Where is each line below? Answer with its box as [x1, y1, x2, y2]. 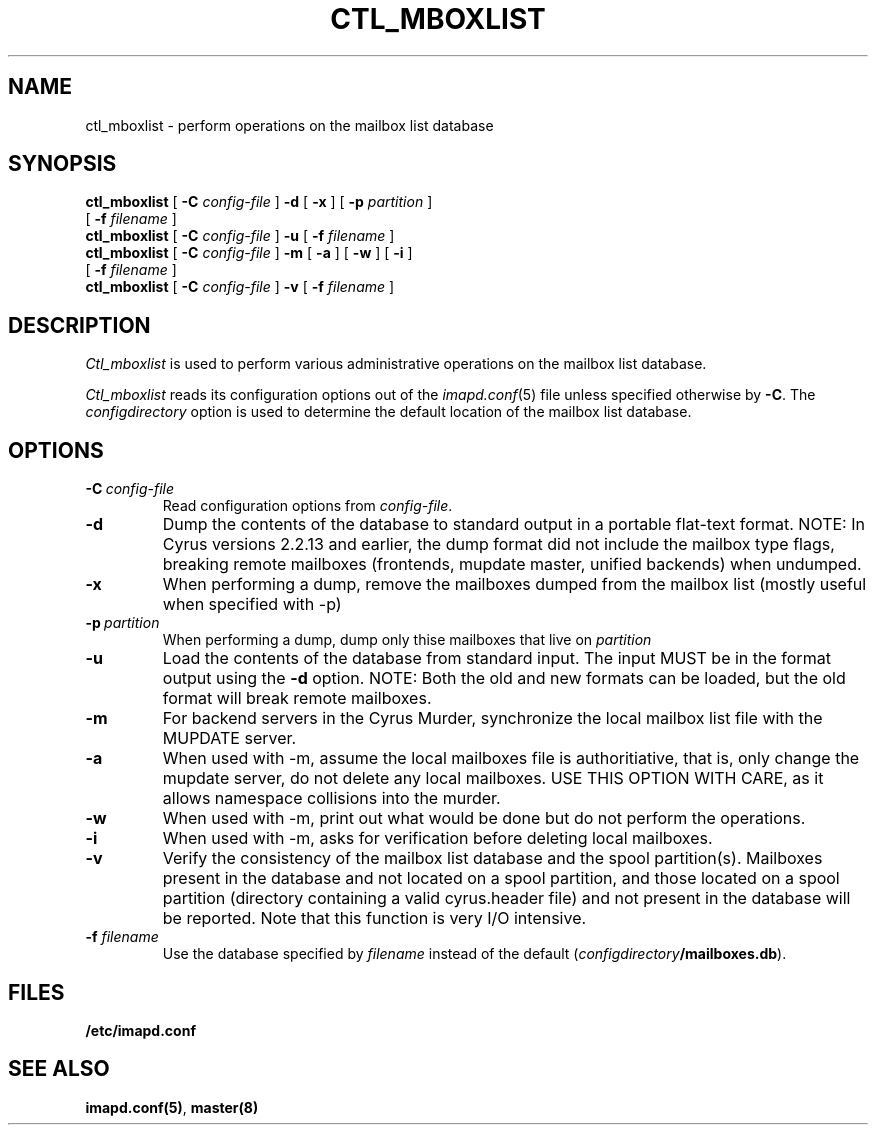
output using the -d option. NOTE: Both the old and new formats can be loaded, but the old [162, 668, 846, 689]
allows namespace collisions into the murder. [162, 788, 501, 809]
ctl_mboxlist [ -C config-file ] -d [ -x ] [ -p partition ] [85, 193, 433, 211]
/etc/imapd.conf [85, 1021, 196, 1039]
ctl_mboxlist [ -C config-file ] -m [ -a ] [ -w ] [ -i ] [85, 244, 413, 262]
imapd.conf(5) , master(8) [85, 1098, 259, 1116]
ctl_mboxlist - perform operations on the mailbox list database [85, 116, 494, 134]
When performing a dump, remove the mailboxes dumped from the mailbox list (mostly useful [162, 574, 867, 595]
